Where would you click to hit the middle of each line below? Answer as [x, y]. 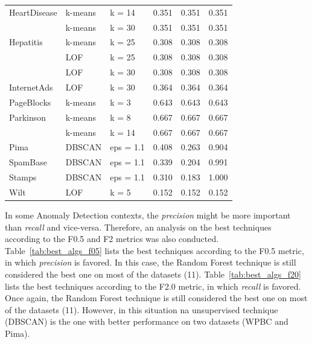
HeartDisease [33, 12]
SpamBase [28, 162]
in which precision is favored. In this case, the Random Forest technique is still [151, 262]
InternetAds [31, 87]
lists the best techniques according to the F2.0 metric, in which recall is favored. [153, 286]
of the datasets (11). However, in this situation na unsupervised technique [142, 309]
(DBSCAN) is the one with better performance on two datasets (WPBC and [147, 321]
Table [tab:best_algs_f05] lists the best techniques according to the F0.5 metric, [154, 250]
